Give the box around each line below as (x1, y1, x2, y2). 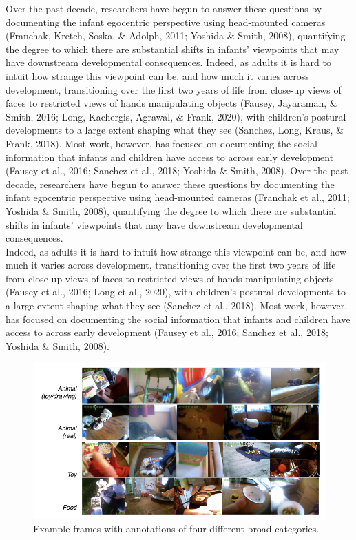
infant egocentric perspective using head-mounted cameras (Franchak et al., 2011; (6, 190, 350, 205)
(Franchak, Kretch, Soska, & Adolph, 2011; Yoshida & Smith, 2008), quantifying (6, 28, 346, 43)
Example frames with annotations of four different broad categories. (33, 521, 320, 535)
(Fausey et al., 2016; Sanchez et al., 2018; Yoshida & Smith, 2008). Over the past (6, 163, 348, 178)
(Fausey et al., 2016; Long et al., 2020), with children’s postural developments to (6, 284, 346, 299)
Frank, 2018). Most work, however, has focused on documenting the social (6, 136, 317, 150)
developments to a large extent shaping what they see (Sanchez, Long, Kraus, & (6, 123, 344, 137)
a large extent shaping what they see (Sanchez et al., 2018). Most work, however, (6, 298, 348, 313)
